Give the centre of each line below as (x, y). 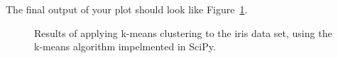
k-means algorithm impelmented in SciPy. (125, 46)
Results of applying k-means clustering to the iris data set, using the (183, 32)
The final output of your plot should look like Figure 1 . (127, 9)
